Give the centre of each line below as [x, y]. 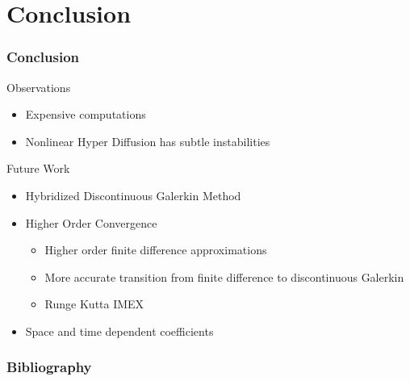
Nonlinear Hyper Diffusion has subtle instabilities [148, 141]
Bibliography [49, 367]
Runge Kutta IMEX [94, 304]
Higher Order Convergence [91, 222]
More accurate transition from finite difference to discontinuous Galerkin [224, 276]
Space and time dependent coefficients [119, 331]
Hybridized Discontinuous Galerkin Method [133, 195]
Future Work [38, 168]
